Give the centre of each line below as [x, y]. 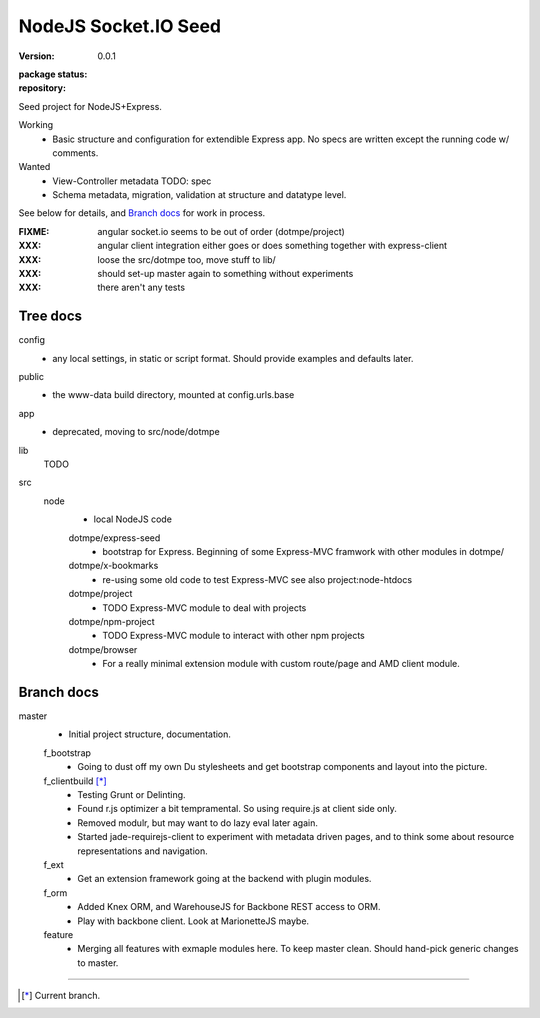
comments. [75, 152]
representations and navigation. [143, 851]
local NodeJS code [132, 519]
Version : [36, 56]
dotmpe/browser [103, 649]
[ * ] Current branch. [60, 996]
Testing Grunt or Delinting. [131, 794]
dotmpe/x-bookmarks [113, 566]
